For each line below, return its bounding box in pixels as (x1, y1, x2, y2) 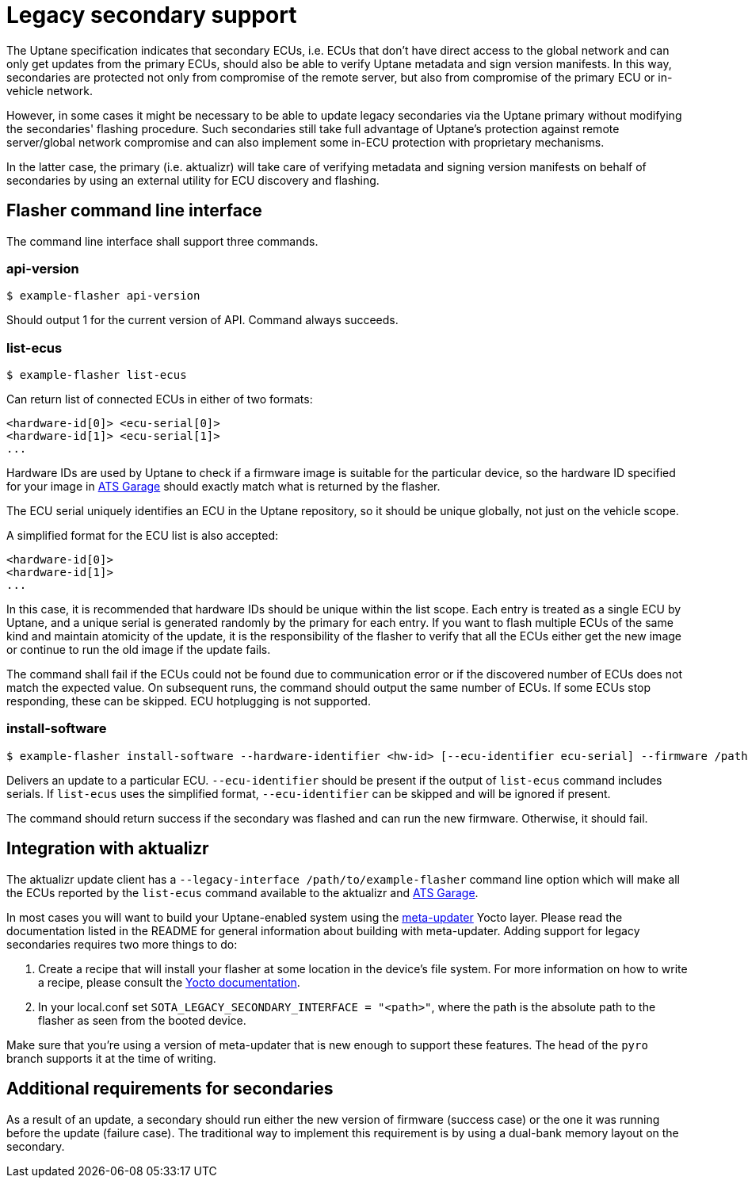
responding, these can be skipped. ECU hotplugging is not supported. (6, 694, 371, 708)
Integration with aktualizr (6, 838, 209, 859)
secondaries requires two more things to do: (6, 937, 238, 951)
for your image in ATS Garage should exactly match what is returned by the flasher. (6, 479, 441, 494)
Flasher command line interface (6, 201, 262, 221)
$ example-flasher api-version (6, 289, 200, 303)
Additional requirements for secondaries (6, 1079, 334, 1099)
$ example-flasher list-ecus (6, 369, 187, 382)
